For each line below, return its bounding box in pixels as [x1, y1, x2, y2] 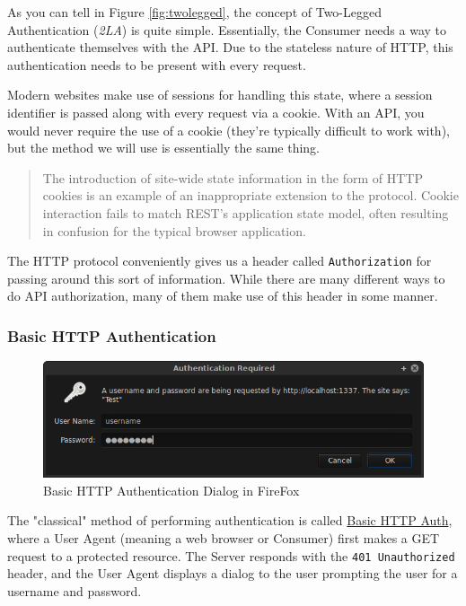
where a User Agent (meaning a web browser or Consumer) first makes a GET [7, 528, 440, 547]
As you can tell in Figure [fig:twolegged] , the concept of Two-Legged [7, 3, 382, 21]
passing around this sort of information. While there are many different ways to [7, 268, 445, 287]
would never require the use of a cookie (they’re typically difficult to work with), [7, 120, 450, 139]
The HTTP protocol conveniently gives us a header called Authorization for [7, 251, 432, 270]
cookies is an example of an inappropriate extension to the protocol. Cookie [42, 186, 459, 205]
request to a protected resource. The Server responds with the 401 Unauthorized [7, 546, 455, 565]
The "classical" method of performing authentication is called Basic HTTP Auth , [7, 511, 453, 530]
